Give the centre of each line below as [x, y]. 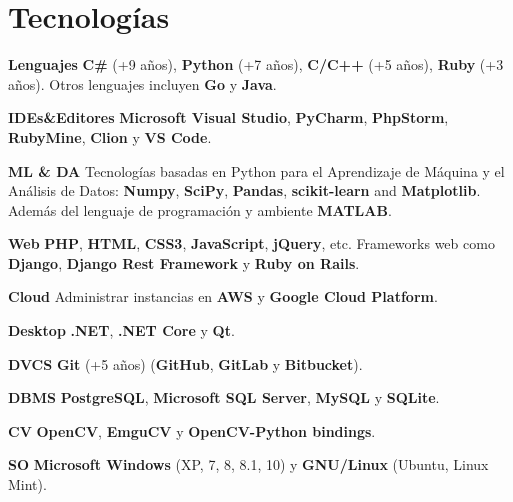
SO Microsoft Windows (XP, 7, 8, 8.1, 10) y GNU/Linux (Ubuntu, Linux [248, 464]
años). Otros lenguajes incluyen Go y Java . [142, 83]
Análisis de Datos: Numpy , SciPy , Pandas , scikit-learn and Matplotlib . [244, 190]
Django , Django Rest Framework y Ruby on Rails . [184, 262]
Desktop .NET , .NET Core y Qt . [121, 330]
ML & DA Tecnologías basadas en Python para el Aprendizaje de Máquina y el [256, 170]
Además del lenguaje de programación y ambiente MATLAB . [200, 209]
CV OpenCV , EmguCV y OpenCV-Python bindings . [192, 430]
